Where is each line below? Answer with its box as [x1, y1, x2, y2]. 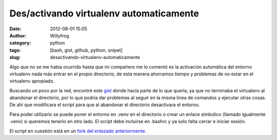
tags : [9, 47, 21, 53]
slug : [9, 54, 21, 61]
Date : [9, 26, 22, 32]
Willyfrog [50, 32, 69, 38]
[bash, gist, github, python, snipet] [50, 47, 123, 53]
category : [9, 40, 31, 46]
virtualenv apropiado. [9, 78, 55, 84]
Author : [9, 32, 27, 38]
